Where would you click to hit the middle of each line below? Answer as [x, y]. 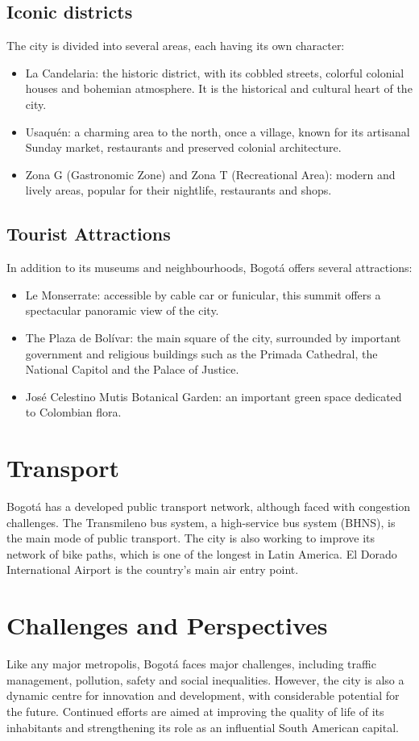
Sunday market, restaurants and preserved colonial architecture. [183, 147]
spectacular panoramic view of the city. [122, 310]
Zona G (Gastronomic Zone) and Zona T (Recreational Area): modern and [210, 174]
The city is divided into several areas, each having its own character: [176, 46]
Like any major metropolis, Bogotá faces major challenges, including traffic [191, 664]
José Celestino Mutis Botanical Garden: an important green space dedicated [214, 396]
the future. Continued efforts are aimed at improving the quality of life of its [195, 711]
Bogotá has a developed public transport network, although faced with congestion [209, 507]
